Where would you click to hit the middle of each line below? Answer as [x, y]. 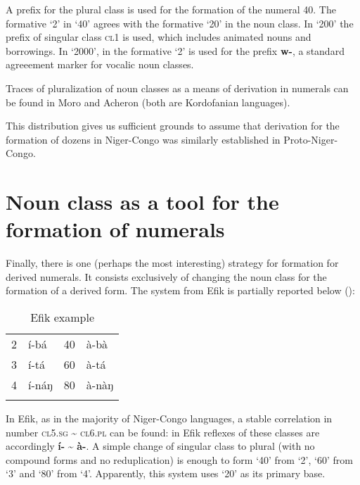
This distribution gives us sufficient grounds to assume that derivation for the [173, 126]
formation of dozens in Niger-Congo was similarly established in [143, 139]
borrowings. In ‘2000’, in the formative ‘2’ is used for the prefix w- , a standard [175, 50]
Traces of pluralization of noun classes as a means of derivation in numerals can [177, 88]
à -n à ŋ [100, 385]
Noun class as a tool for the [142, 202]
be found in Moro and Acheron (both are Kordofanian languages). [148, 102]
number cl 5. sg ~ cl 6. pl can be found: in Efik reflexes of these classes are [163, 432]
